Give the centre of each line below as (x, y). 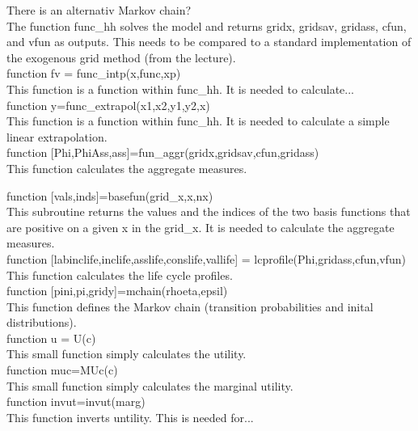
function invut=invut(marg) (76, 401)
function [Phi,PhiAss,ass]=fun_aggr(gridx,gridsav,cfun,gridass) (163, 152)
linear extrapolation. (57, 136)
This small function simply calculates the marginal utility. (150, 385)
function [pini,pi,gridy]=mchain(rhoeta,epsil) (117, 291)
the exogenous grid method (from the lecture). (121, 57)
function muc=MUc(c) (62, 370)
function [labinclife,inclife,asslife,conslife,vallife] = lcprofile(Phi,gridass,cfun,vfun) (206, 258)
